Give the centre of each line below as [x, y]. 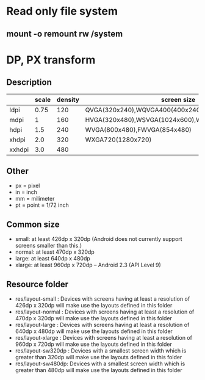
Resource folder [38, 284]
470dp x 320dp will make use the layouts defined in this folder [94, 318]
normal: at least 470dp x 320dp [55, 252]
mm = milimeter [35, 199]
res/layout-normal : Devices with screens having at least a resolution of [105, 312]
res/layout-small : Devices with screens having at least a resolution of [103, 299]
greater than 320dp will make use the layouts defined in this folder [99, 357]
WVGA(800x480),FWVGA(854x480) [138, 129]
